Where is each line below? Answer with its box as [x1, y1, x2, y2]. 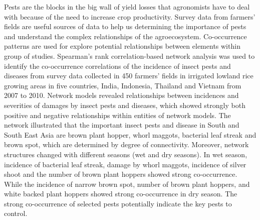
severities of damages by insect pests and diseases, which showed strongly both [4, 99, 245, 110]
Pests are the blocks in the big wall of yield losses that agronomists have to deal [4, 2, 250, 12]
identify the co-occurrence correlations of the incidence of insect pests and [4, 60, 231, 71]
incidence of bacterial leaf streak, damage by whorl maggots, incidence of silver [4, 159, 246, 169]
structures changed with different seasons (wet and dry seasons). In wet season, [4, 149, 247, 159]
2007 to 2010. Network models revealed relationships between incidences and [4, 90, 239, 100]
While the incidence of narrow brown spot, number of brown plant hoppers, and [4, 178, 250, 189]
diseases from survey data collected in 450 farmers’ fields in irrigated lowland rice [4, 70, 253, 81]
